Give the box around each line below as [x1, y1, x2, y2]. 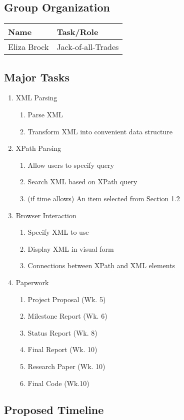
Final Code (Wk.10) [27, 378, 89, 388]
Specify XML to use [27, 227, 89, 237]
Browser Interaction [15, 210, 76, 220]
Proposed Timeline [4, 402, 104, 418]
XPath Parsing [15, 143, 61, 153]
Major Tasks [4, 69, 70, 84]
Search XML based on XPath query [27, 176, 137, 187]
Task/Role [56, 26, 98, 38]
